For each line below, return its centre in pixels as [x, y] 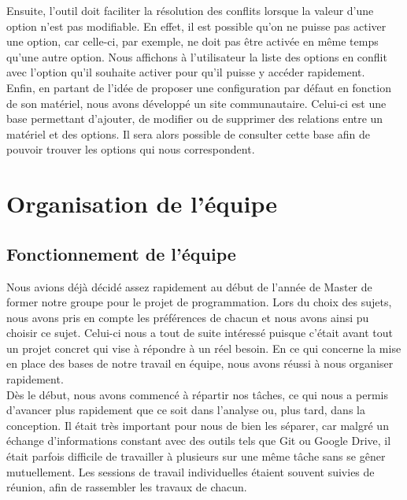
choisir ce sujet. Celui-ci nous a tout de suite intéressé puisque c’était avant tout [200, 333]
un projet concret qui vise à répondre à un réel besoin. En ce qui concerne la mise [204, 348]
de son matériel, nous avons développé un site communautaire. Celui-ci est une [196, 103]
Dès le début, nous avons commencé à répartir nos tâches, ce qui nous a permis [197, 394]
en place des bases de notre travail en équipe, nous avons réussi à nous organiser [200, 363]
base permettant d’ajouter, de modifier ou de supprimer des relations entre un [195, 119]
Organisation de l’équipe [142, 204]
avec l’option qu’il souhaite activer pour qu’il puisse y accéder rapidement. [186, 72]
